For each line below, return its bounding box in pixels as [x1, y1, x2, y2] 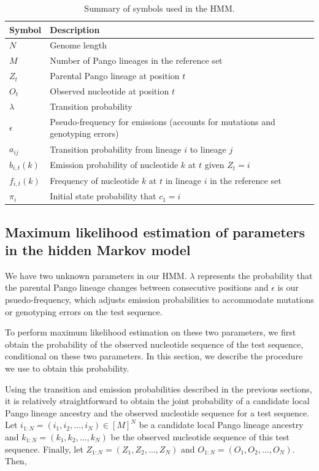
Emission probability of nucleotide [50, 158, 179, 171]
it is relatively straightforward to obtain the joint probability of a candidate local [5, 394, 310, 407]
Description [50, 23, 100, 36]
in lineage [165, 174, 202, 186]
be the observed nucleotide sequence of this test [110, 431, 290, 443]
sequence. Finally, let [5, 442, 83, 455]
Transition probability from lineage [50, 142, 182, 155]
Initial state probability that [50, 190, 156, 202]
